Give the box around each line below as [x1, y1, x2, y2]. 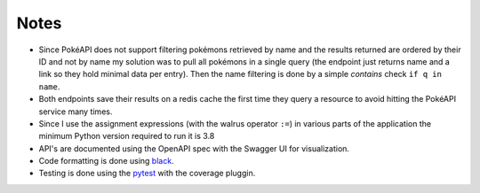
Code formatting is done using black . [38, 156, 174, 166]
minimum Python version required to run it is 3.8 [38, 131, 215, 142]
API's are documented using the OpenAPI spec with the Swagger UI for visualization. [38, 143, 350, 154]
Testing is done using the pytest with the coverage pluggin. [38, 168, 256, 179]
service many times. [38, 106, 113, 117]
